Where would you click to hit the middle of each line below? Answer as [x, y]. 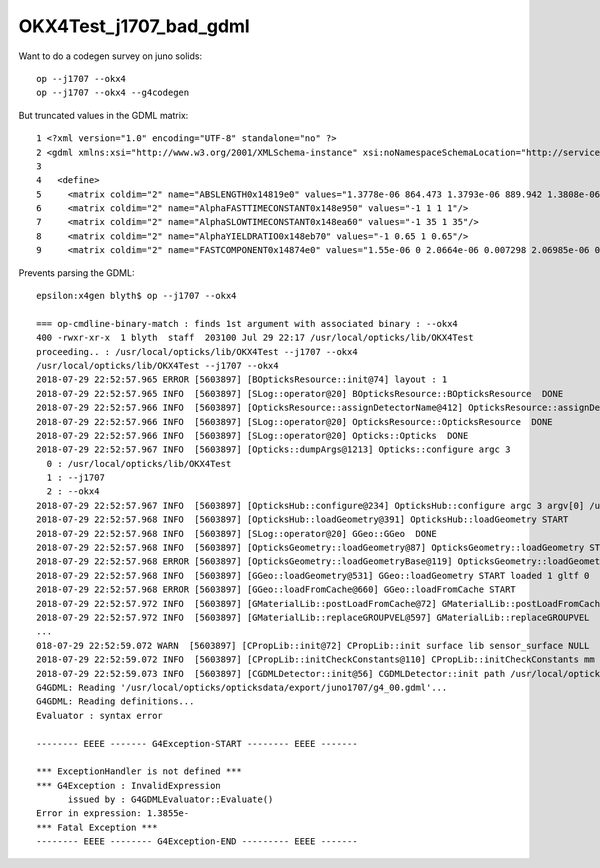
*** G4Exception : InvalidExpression [129, 785]
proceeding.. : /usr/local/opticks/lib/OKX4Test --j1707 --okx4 [197, 351]
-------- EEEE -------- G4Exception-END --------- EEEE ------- [197, 841]
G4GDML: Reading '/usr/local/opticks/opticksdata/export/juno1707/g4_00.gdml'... [242, 687]
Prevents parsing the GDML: [76, 272]
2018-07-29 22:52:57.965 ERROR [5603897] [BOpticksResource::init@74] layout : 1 [242, 379]
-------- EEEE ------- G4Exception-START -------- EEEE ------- [197, 743]
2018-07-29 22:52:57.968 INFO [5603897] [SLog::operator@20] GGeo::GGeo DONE [236, 533]
